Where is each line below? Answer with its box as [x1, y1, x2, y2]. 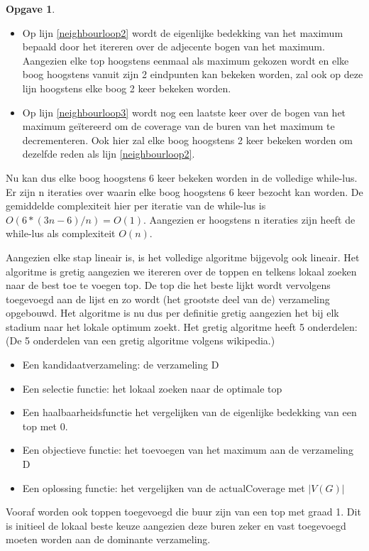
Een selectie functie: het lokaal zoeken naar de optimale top [22, 381, 282, 395]
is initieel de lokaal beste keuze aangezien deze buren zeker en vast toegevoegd [6, 518, 346, 533]
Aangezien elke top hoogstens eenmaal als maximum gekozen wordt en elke [22, 53, 349, 67]
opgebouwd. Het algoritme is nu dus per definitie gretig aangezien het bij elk [6, 305, 339, 320]
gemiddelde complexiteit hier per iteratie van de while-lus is [6, 198, 266, 213]
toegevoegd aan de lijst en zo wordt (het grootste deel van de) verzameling [6, 291, 330, 306]
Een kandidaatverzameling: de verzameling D [22, 357, 219, 372]
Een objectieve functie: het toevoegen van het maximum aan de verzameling [22, 442, 353, 457]
